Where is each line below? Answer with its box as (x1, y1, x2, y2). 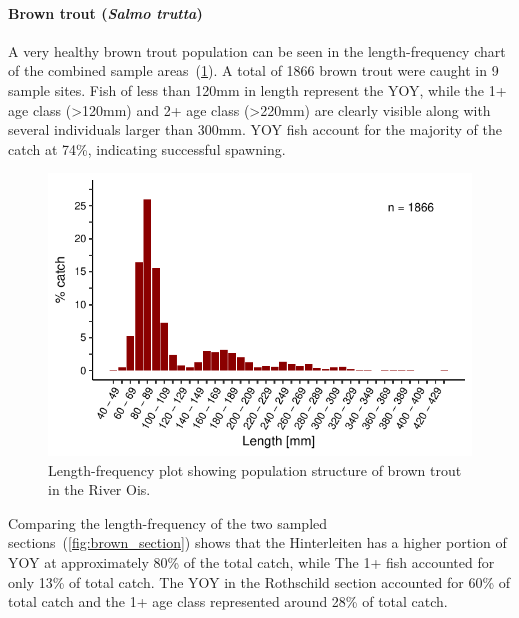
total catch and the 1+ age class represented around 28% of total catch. (8, 591, 448, 612)
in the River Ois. (48, 479, 151, 500)
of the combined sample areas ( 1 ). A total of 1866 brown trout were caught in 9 (8, 60, 499, 81)
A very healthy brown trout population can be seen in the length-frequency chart (8, 40, 506, 61)
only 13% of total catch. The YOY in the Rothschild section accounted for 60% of (8, 571, 511, 592)
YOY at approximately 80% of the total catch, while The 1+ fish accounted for (8, 551, 495, 572)
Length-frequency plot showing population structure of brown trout (48, 459, 462, 480)
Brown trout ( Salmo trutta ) (8, 2, 203, 23)
